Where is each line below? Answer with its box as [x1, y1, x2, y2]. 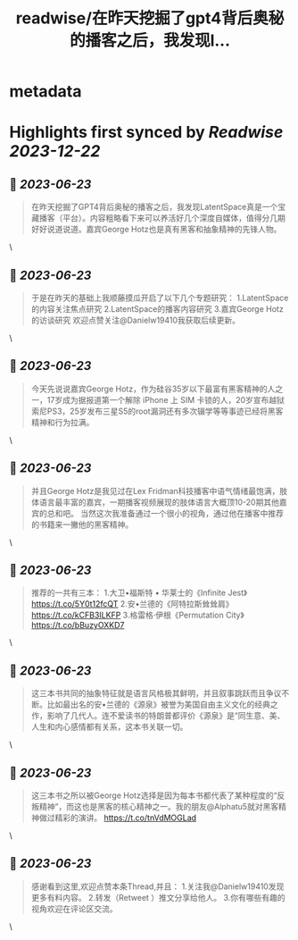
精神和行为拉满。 [30, 416, 95, 427]
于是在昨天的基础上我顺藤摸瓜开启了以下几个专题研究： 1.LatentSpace [30, 292, 289, 303]
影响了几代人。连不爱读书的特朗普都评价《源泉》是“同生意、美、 [46, 710, 286, 721]
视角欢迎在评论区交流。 [30, 903, 118, 914]
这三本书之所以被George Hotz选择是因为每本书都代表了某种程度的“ [30, 790, 277, 801]
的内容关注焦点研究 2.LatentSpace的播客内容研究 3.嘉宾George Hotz [30, 304, 284, 314]
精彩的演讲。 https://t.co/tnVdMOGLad [54, 812, 197, 823]
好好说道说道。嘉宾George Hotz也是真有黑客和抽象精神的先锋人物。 [30, 224, 282, 235]
